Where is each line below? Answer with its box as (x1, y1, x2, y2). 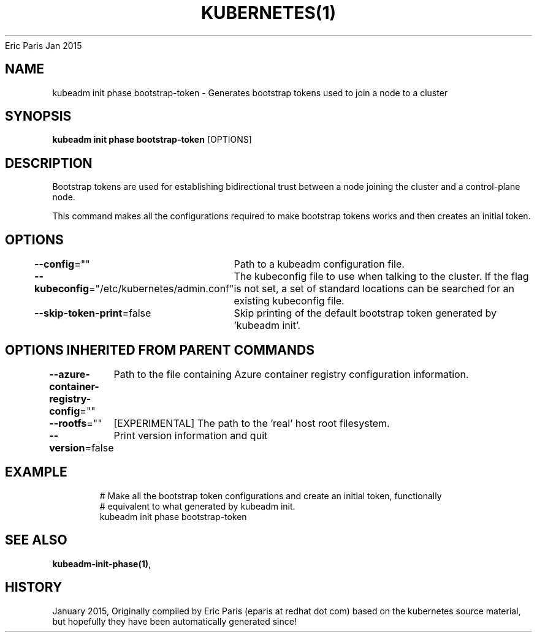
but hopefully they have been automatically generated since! (52, 616, 297, 627)
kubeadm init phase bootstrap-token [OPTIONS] (52, 134, 252, 145)
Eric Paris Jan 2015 (5, 40, 82, 51)
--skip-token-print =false (34, 307, 151, 320)
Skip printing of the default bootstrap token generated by (234, 307, 497, 320)
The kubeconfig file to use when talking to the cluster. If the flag (234, 270, 529, 283)
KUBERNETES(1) (200, 2, 337, 23)
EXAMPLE (5, 464, 67, 480)
